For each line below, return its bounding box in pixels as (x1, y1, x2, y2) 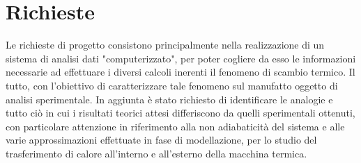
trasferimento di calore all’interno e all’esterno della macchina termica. (6, 146, 307, 160)
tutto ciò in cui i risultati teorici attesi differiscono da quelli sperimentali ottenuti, (6, 105, 355, 120)
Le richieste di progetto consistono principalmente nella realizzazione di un (6, 37, 325, 52)
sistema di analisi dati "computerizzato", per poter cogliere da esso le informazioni (6, 51, 356, 65)
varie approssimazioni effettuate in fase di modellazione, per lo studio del (6, 132, 317, 147)
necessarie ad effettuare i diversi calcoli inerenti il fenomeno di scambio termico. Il (6, 65, 355, 79)
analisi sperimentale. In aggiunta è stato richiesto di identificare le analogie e (6, 92, 333, 106)
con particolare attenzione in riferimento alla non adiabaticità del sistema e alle (6, 119, 345, 133)
